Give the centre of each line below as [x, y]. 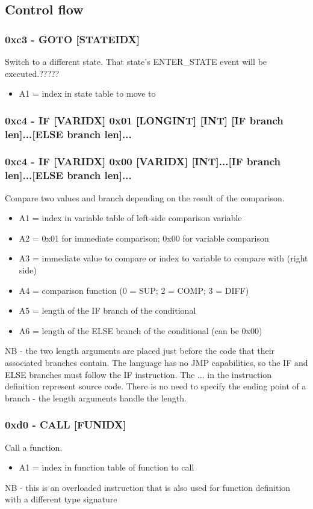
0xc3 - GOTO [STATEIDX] [73, 39]
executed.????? [32, 73]
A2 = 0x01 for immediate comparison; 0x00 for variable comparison [144, 238]
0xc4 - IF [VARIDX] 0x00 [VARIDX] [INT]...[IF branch [143, 161]
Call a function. [34, 447]
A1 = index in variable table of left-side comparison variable [130, 218]
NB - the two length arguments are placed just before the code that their [140, 351]
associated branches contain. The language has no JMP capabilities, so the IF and [156, 363]
